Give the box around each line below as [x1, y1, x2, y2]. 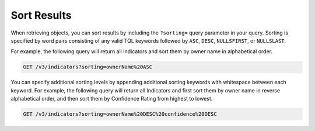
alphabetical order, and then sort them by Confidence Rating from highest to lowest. [10, 95, 213, 102]
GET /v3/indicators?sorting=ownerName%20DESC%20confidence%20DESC [23, 111, 217, 118]
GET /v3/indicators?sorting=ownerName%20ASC [23, 64, 153, 70]
